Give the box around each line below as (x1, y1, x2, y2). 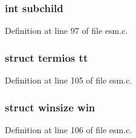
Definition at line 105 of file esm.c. (5, 74, 132, 87)
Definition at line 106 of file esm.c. (5, 123, 132, 136)
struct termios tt (5, 50, 88, 65)
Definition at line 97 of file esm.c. (5, 24, 128, 37)
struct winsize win (5, 99, 96, 114)
